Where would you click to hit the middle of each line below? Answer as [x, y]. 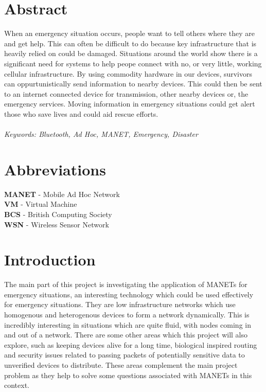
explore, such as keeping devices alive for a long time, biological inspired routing [131, 344]
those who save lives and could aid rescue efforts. [81, 113]
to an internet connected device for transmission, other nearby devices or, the [126, 93]
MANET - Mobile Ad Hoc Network [62, 194]
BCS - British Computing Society [58, 214]
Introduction [50, 260]
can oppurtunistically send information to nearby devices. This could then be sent [133, 84]
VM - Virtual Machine [41, 204]
